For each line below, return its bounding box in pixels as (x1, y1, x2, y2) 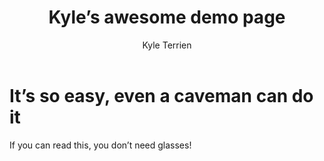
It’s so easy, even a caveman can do (9, 84, 314, 107)
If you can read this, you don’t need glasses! (9, 139, 192, 151)
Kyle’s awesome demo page (48, 6, 286, 29)
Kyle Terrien (142, 39, 192, 51)
